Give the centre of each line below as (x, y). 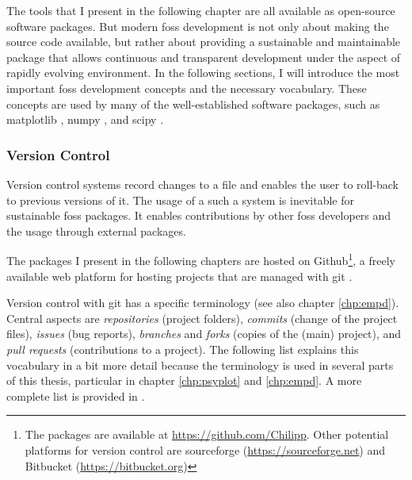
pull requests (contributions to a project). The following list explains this (183, 349)
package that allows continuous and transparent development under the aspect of (204, 57)
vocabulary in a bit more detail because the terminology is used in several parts (200, 365)
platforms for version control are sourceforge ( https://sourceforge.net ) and (205, 449)
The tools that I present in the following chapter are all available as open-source (201, 10)
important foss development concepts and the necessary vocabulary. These (187, 88)
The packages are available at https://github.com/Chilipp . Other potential (207, 434)
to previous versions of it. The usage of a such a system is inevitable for (180, 200)
